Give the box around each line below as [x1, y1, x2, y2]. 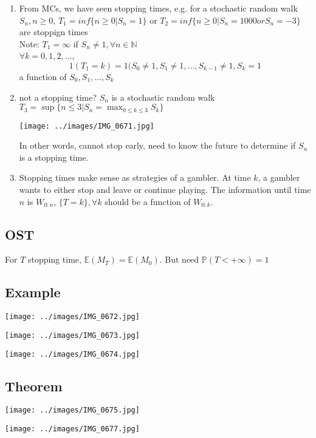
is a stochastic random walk [111, 90, 215, 103]
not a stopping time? [19, 90, 97, 103]
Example [5, 283, 61, 302]
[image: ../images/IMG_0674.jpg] [5, 349, 140, 359]
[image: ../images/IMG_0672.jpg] [5, 312, 140, 322]
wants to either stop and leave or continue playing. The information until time [19, 183, 311, 196]
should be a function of [105, 195, 191, 207]
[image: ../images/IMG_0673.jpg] [5, 331, 140, 340]
